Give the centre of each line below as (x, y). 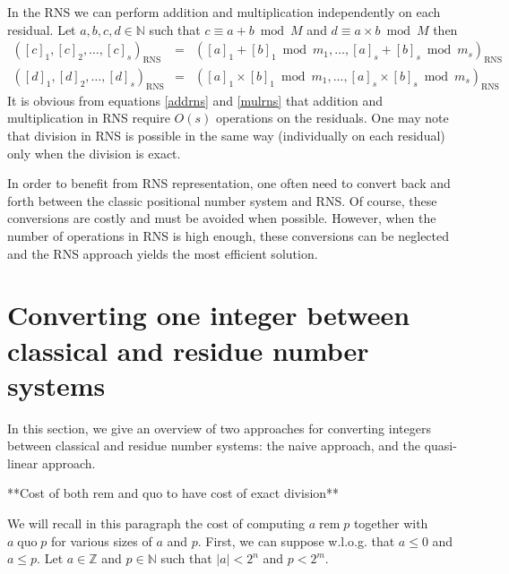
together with (391, 523)
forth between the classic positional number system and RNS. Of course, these (222, 200)
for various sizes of (102, 540)
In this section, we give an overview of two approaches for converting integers (219, 428)
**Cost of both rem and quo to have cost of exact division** (173, 493)
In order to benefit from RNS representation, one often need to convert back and (229, 183)
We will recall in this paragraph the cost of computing (156, 523)
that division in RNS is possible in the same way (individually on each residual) (226, 136)
